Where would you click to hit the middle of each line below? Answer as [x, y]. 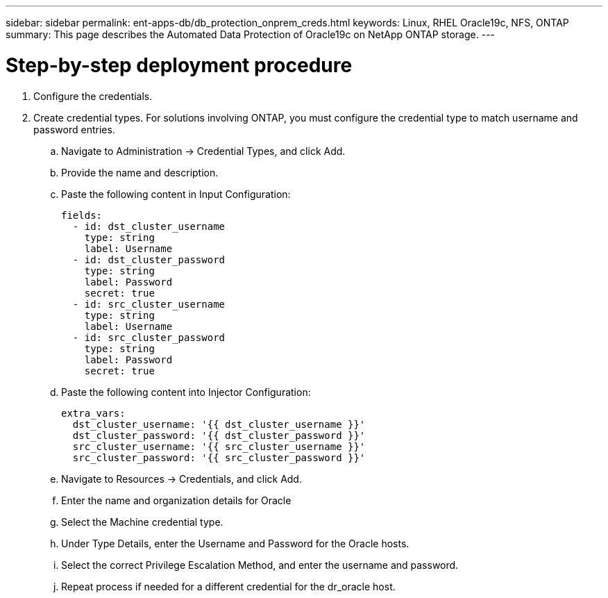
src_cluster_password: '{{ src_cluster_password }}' [219, 457]
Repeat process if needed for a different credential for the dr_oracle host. [228, 586]
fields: [82, 215]
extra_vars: [93, 413]
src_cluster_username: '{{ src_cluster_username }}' [219, 446]
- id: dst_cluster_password [149, 259]
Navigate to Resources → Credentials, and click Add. [181, 479]
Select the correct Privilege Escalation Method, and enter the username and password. [260, 565]
